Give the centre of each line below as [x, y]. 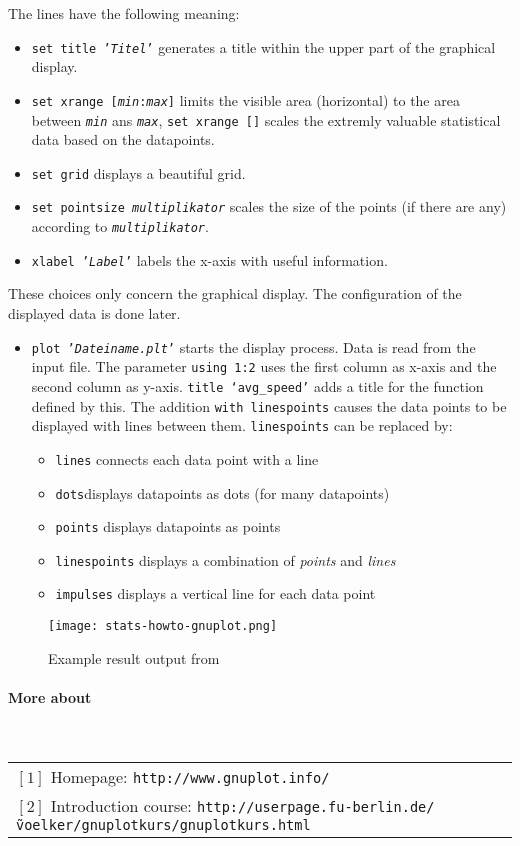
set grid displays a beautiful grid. [138, 172]
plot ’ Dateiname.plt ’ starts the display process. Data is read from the [253, 346]
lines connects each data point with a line [187, 458]
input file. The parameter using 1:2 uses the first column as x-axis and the [264, 366]
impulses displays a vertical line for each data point [215, 593]
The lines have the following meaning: [124, 13]
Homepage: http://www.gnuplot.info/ [190, 776]
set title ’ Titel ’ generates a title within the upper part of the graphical [263, 46]
